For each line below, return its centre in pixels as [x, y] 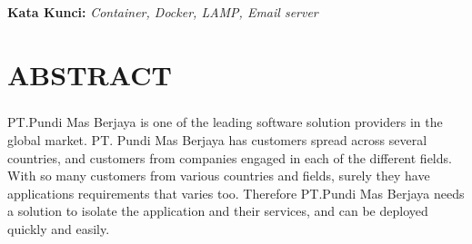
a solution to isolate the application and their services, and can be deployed [218, 211]
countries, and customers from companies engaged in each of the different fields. [230, 157]
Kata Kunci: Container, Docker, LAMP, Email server [163, 12]
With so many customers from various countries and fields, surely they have [219, 176]
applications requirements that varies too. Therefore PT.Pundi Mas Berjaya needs [236, 193]
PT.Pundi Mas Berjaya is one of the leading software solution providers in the [225, 122]
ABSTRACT [90, 74]
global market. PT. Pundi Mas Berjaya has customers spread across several [217, 139]
